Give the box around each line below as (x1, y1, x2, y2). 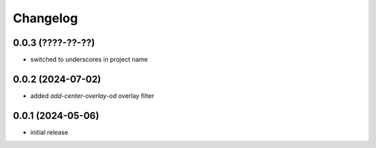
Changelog (13, 10, 78, 26)
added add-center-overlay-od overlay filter (30, 91, 155, 100)
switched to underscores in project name (30, 56, 148, 64)
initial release (30, 128, 69, 136)
